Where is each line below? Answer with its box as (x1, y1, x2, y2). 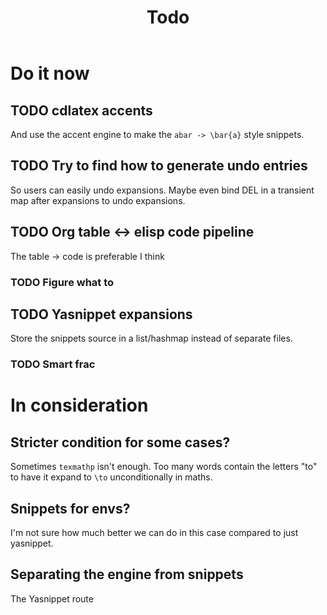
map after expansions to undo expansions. (10, 194, 186, 206)
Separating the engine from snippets (10, 566, 244, 583)
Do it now (10, 62, 90, 85)
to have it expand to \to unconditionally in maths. (10, 471, 213, 483)
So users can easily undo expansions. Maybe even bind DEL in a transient (10, 184, 315, 196)
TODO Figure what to (10, 275, 115, 289)
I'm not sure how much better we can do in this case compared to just (10, 527, 299, 539)
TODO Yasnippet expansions (10, 306, 193, 323)
